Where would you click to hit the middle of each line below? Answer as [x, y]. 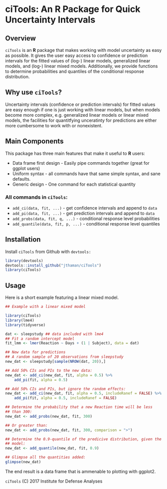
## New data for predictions [35, 352]
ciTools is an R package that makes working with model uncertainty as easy [83, 50]
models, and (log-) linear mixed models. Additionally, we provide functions [82, 66]
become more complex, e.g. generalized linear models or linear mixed [77, 115]
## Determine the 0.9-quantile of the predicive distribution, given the [83, 439]
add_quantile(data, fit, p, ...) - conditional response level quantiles [86, 224]
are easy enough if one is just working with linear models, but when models [83, 110]
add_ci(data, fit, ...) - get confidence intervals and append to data [85, 208]
